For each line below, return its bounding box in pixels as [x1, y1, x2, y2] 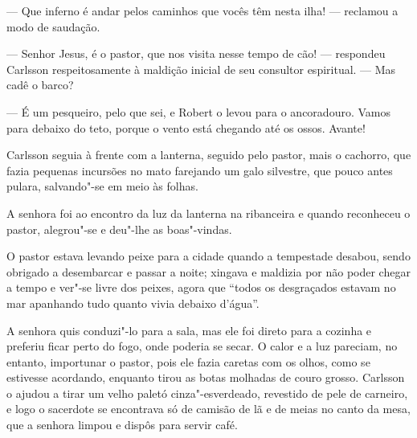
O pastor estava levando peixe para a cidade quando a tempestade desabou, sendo [6, 248, 411, 264]
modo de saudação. [6, 18, 100, 35]
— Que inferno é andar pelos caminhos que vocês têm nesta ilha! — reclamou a [6, 2, 399, 18]
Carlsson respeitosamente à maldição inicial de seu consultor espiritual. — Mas [6, 60, 396, 77]
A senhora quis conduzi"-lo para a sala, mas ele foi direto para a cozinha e [6, 321, 372, 338]
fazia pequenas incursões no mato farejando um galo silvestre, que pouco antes [6, 162, 393, 178]
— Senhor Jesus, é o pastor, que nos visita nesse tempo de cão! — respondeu [6, 45, 386, 62]
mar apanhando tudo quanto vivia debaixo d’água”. [6, 294, 260, 311]
